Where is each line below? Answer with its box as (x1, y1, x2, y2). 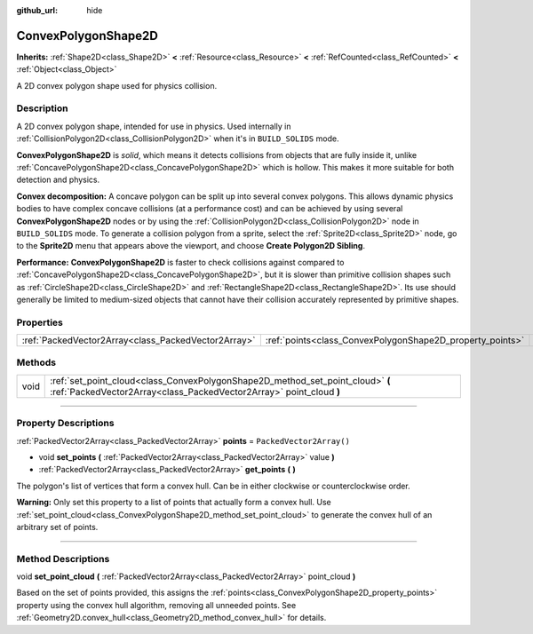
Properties (16, 316, 64, 329)
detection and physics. (16, 174, 100, 186)
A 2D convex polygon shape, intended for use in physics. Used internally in (16, 121, 291, 131)
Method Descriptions (16, 552, 110, 565)
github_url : (16, 5, 58, 15)
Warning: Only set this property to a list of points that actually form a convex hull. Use (16, 497, 332, 508)
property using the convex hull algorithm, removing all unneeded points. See (16, 599, 297, 610)
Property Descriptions (16, 417, 115, 430)
